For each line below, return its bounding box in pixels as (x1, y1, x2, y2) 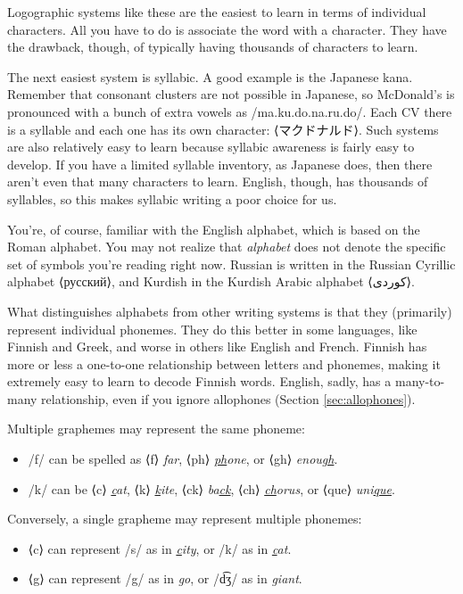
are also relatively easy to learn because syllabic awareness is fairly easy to (7, 137, 415, 156)
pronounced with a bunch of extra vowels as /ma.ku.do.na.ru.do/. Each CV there (7, 102, 452, 120)
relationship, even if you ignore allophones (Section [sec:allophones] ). (41, 389, 416, 408)
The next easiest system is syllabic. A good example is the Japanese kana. (7, 67, 413, 86)
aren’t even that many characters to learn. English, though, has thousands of (7, 172, 428, 191)
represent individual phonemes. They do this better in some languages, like (7, 319, 418, 338)
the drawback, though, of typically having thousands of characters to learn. (7, 37, 418, 56)
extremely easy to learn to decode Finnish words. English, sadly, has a (7, 372, 392, 391)
